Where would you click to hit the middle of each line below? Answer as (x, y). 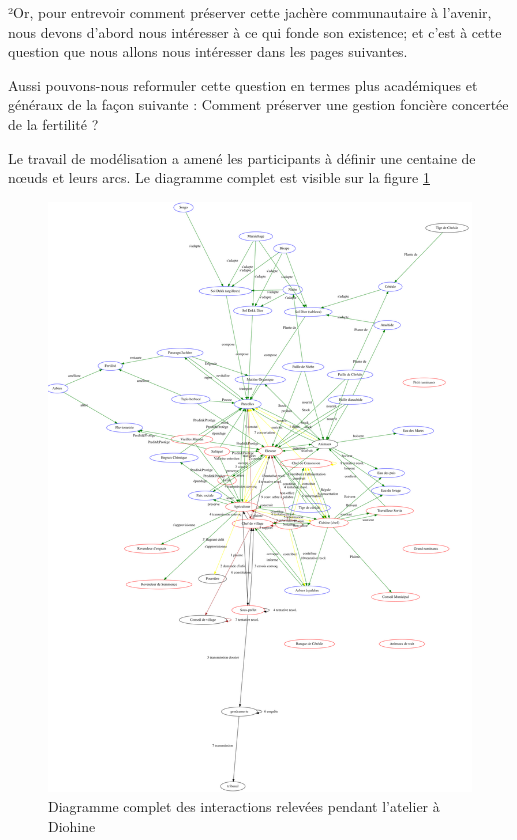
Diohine (72, 825)
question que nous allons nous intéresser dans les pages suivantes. (208, 51)
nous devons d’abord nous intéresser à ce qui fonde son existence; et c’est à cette (255, 31)
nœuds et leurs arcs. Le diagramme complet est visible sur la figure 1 (219, 177)
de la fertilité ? (53, 123)
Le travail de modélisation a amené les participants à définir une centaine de (242, 157)
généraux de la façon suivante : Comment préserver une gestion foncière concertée (258, 104)
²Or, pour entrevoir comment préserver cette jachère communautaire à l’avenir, (250, 12)
